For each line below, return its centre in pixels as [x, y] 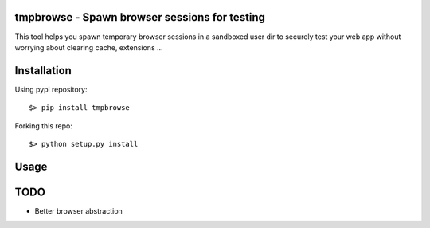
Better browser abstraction [78, 210]
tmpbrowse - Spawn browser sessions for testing [140, 17]
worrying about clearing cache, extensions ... [89, 47]
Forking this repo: [44, 126]
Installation [43, 71]
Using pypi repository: [51, 89]
